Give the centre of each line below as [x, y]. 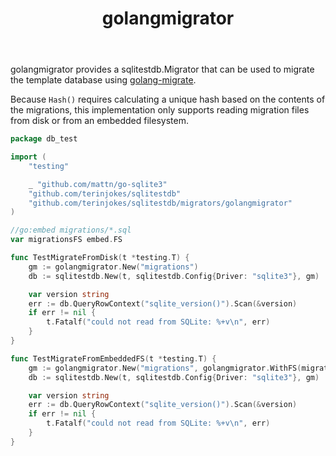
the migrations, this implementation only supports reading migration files [160, 110]
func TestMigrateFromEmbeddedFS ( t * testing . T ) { [113, 358]
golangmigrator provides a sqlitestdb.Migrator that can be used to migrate [162, 69]
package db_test [44, 139]
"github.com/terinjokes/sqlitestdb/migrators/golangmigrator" [160, 203]
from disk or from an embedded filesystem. [99, 121]
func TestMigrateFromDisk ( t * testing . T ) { [100, 258]
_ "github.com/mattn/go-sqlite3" [98, 184]
